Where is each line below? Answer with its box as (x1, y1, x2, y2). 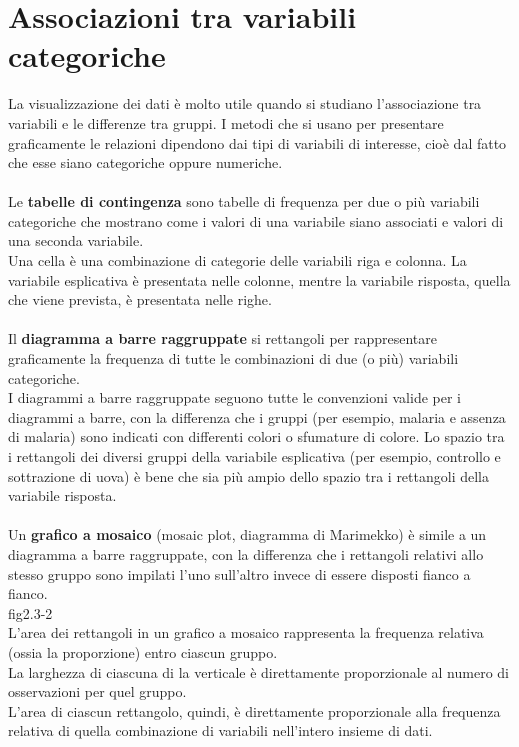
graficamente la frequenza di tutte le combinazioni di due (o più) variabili (8, 348, 459, 369)
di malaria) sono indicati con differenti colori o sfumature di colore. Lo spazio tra (8, 426, 505, 447)
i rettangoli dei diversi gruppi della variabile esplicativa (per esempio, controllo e (8, 446, 501, 466)
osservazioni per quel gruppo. (8, 681, 187, 702)
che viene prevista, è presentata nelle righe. (8, 289, 272, 310)
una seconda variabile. (8, 230, 144, 251)
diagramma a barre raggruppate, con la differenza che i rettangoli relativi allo (8, 543, 484, 564)
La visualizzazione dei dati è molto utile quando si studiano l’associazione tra (8, 93, 482, 114)
